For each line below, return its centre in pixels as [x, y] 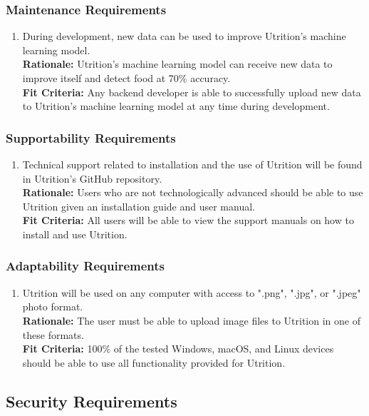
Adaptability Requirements [85, 266]
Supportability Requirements [91, 137]
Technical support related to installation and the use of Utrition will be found [192, 164]
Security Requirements [92, 401]
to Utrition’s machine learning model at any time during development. [176, 106]
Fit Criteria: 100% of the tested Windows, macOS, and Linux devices [178, 349]
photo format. [53, 306]
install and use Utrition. [75, 234]
